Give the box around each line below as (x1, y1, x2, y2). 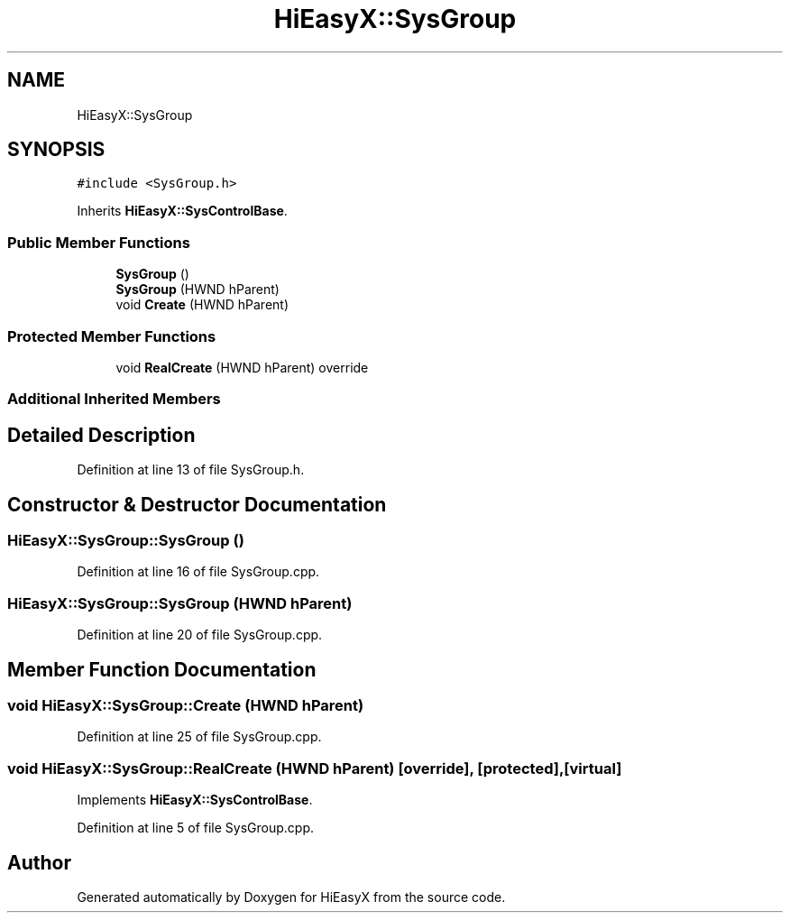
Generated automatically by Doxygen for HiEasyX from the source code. (77, 888, 506, 905)
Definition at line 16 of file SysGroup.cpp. (77, 564, 320, 580)
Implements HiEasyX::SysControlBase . (77, 792, 313, 808)
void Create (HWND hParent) (115, 297, 289, 313)
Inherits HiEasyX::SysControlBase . (77, 203, 288, 219)
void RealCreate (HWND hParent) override (115, 359, 369, 375)
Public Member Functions (7, 233, 190, 252)
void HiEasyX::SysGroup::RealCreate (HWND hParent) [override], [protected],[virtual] (7, 759, 622, 777)
